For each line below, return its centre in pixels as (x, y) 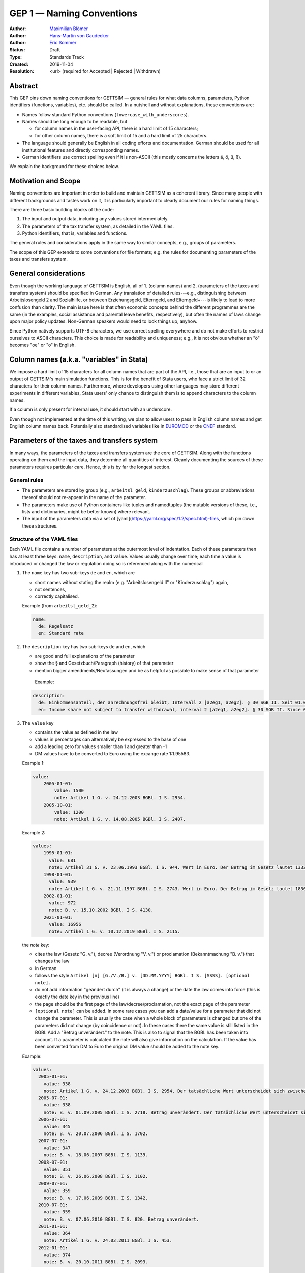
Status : (17, 50)
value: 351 (57, 1169)
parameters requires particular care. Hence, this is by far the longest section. (90, 467)
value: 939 (63, 881)
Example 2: (34, 832)
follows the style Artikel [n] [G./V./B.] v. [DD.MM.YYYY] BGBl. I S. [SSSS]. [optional (142, 976)
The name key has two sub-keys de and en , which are (78, 573)
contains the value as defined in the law (77, 732)
